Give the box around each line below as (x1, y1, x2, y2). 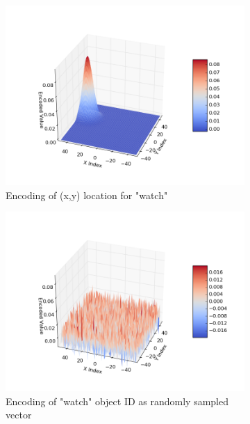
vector (6, 407, 32, 422)
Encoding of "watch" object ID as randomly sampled (6, 393, 229, 408)
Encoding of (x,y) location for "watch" (6, 187, 168, 202)
